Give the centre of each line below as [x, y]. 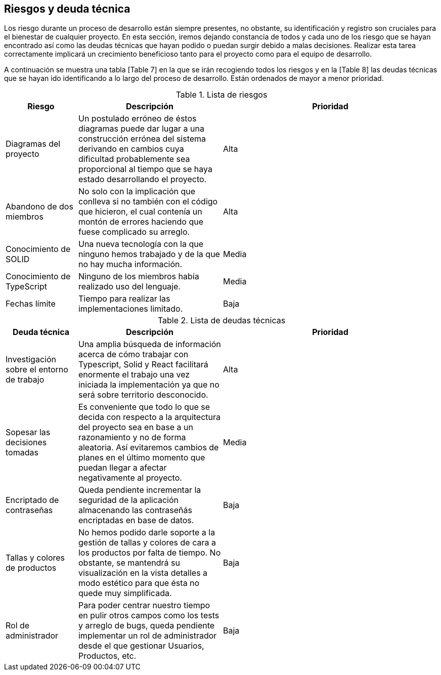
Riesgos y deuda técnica [67, 9]
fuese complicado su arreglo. [134, 232]
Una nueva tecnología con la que [141, 244]
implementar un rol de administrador [147, 636]
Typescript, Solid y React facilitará [143, 365]
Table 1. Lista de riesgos [222, 95]
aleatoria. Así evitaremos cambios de [148, 448]
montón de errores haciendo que [141, 222]
